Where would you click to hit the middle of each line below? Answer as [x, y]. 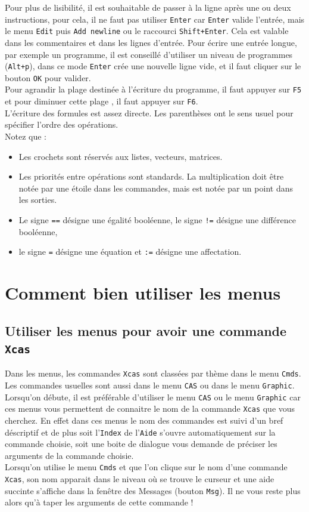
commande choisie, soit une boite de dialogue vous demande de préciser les [141, 444]
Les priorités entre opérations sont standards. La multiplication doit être [151, 176]
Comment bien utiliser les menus [143, 292]
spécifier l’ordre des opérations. [62, 124]
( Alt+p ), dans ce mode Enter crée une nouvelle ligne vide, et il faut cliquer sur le [153, 66]
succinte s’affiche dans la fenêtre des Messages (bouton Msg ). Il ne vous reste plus [153, 490]
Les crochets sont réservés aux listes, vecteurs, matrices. [121, 156]
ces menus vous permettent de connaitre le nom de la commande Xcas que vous [150, 408]
